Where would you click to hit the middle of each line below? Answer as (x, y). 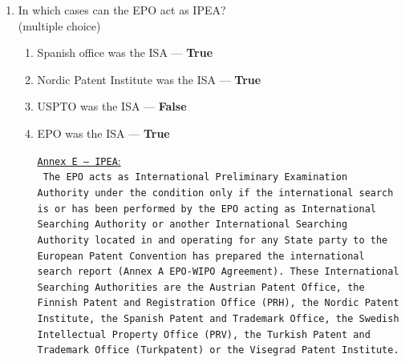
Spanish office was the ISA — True (125, 52)
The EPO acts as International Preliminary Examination (195, 177)
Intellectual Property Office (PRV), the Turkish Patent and (204, 334)
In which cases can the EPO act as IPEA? (122, 10)
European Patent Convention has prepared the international (201, 256)
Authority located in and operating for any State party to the (213, 240)
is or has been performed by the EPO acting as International (207, 209)
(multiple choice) (59, 25)
